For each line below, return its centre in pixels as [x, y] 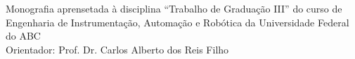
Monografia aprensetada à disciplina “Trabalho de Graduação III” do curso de [174, 9]
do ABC [23, 36]
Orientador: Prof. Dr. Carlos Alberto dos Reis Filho [117, 49]
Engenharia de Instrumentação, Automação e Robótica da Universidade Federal [177, 22]
